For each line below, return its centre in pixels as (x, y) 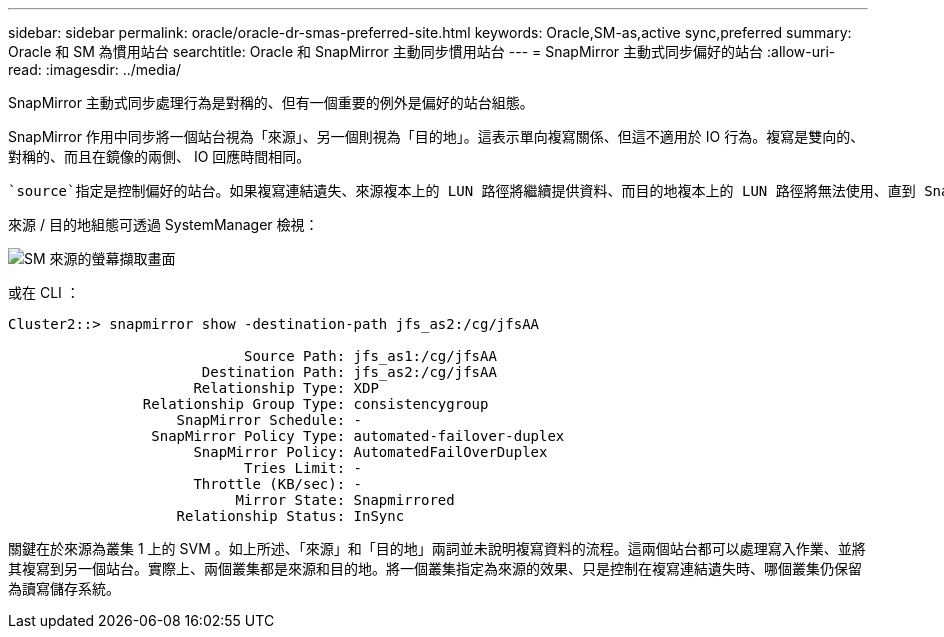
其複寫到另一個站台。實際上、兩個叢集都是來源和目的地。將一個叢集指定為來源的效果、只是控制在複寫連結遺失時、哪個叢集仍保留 (435, 568)
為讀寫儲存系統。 (64, 588)
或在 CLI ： (44, 292)
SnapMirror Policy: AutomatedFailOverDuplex (370, 452)
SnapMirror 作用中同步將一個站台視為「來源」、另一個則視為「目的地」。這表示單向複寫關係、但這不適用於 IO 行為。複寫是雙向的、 (436, 136)
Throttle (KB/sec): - (278, 484)
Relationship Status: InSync (290, 516)
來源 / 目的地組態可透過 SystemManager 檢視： (163, 224)
